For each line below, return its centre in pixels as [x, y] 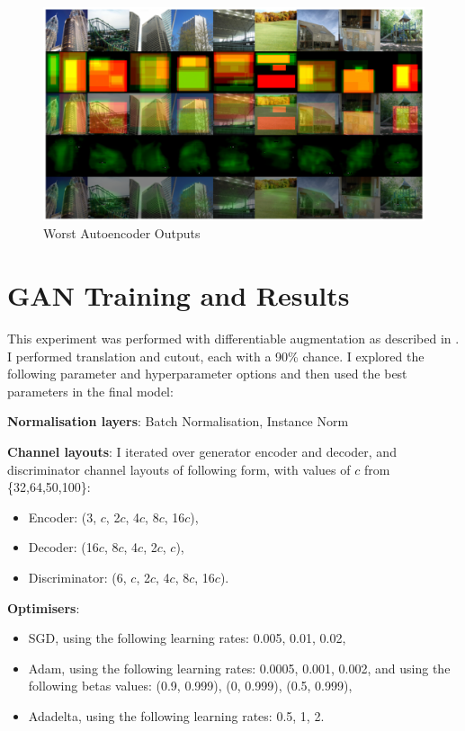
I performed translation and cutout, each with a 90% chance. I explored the [216, 356]
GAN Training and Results [179, 295]
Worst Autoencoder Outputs [122, 233]
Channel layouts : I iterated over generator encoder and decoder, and [202, 451]
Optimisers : [44, 607]
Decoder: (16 [63, 547]
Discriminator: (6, [77, 577]
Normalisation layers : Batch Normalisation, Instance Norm [178, 421]
